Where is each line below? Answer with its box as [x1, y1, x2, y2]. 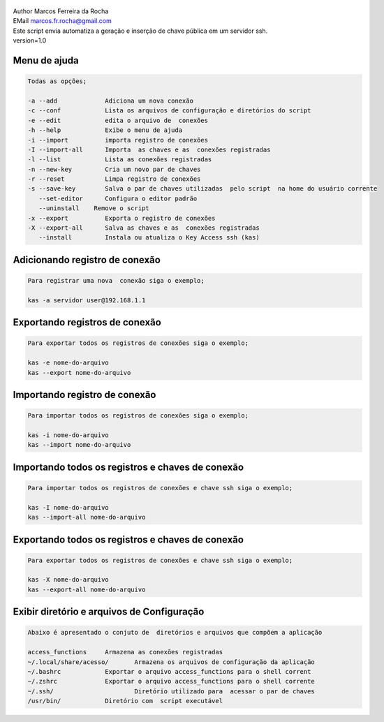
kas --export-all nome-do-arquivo [27, 585, 146, 594]
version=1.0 [13, 36, 47, 45]
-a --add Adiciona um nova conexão [27, 96, 193, 105]
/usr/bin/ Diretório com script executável [27, 697, 223, 705]
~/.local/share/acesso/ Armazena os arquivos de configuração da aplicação [27, 658, 316, 666]
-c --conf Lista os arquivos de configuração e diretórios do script [27, 107, 311, 115]
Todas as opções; [27, 78, 87, 85]
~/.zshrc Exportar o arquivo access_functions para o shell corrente [27, 677, 316, 686]
